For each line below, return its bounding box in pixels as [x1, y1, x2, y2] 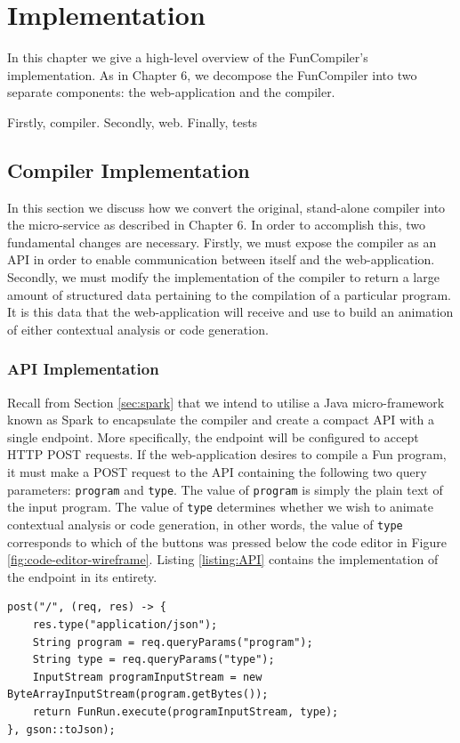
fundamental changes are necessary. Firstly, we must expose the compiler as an [7, 232, 437, 251]
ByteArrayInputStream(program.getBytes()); [7, 688, 269, 701]
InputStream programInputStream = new [32, 670, 262, 683]
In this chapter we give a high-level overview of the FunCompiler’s [7, 48, 368, 67]
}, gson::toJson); [7, 723, 116, 736]
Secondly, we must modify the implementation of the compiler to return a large [7, 268, 440, 287]
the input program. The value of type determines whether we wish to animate [7, 497, 433, 516]
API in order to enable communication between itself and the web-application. [7, 250, 435, 269]
